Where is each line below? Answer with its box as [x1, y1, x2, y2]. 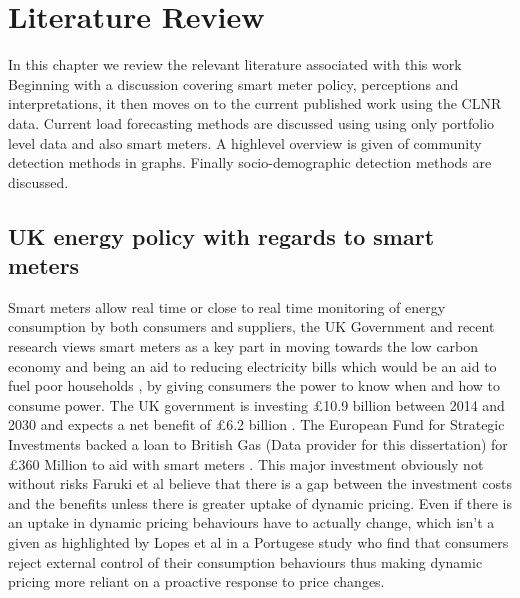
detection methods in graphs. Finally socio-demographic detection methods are [8, 152, 492, 173]
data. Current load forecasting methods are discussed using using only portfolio [8, 112, 495, 133]
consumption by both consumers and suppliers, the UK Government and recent [8, 316, 495, 337]
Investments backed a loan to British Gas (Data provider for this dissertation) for [8, 434, 508, 455]
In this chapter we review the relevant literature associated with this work [8, 54, 462, 75]
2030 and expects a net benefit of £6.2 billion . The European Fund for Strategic [8, 414, 505, 435]
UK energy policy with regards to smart [8, 220, 435, 251]
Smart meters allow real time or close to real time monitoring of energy [8, 296, 446, 317]
